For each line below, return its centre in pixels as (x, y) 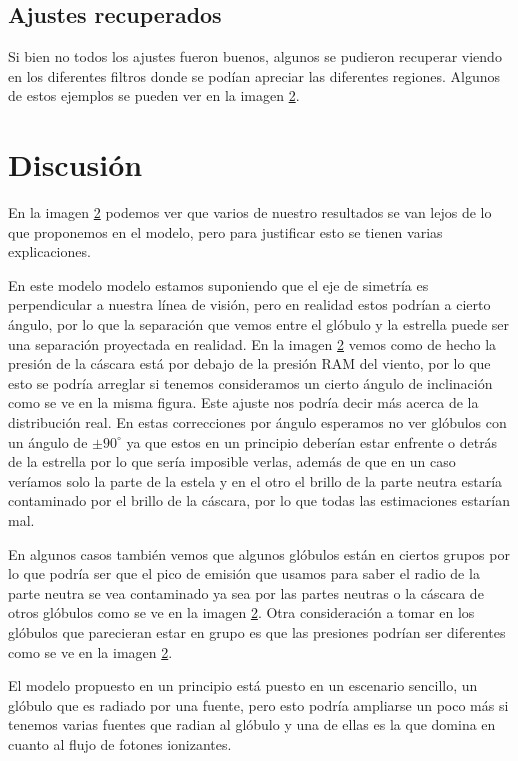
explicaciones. (49, 251)
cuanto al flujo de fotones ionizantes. (120, 743)
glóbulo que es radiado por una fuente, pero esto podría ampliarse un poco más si (258, 704)
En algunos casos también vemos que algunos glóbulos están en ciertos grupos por (259, 553)
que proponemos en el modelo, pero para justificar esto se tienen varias (225, 231)
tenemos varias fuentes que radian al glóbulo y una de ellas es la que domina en (252, 724)
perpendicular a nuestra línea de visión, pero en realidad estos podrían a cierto (249, 304)
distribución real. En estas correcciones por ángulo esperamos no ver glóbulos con (257, 422)
